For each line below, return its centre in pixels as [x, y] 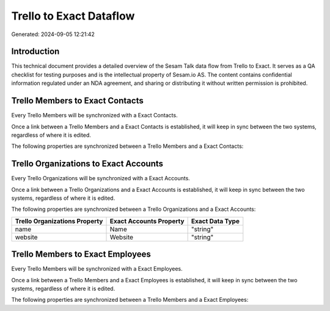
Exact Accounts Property [147, 221]
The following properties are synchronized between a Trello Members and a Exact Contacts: [127, 146]
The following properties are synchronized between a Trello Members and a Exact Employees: [130, 300]
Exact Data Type [215, 221]
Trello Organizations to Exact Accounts [87, 164]
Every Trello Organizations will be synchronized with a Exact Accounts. [101, 178]
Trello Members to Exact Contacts [77, 101]
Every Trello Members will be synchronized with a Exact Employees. [97, 269]
